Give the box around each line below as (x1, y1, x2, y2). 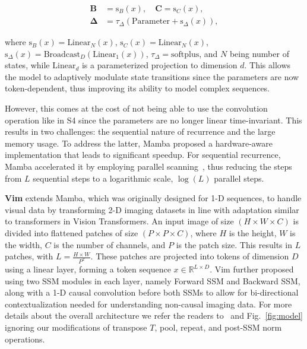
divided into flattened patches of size (5, 226, 138, 239)
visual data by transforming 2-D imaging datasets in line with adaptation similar (5, 203, 299, 215)
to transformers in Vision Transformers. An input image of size (5, 215, 234, 227)
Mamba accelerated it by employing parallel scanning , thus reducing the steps (5, 160, 292, 172)
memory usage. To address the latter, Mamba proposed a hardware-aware (5, 137, 273, 149)
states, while (5, 59, 50, 71)
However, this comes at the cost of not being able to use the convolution (5, 102, 268, 115)
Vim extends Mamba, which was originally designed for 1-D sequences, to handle (5, 192, 302, 204)
